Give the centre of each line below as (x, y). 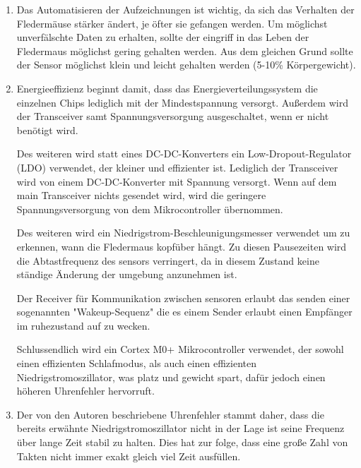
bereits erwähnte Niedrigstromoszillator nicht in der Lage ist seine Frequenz (180, 428)
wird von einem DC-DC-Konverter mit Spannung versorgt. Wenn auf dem (177, 181)
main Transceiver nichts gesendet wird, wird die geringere (141, 195)
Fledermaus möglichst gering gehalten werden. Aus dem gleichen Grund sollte (185, 50)
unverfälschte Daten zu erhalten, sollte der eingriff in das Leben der (163, 37)
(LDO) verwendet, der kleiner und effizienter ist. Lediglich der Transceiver (177, 167)
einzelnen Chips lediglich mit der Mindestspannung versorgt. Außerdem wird (182, 102)
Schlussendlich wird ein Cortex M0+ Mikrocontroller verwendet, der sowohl (180, 349)
